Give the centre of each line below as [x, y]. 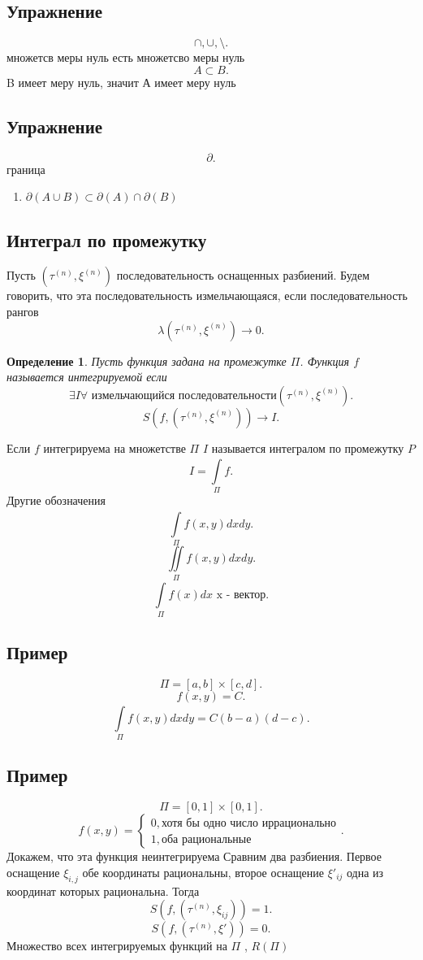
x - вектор [241, 595]
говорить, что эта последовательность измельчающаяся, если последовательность [207, 295]
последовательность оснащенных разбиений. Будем [243, 275]
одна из [365, 872]
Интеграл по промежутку [107, 239]
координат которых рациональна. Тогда [103, 890]
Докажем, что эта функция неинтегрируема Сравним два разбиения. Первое [194, 856]
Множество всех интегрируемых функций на [117, 946]
